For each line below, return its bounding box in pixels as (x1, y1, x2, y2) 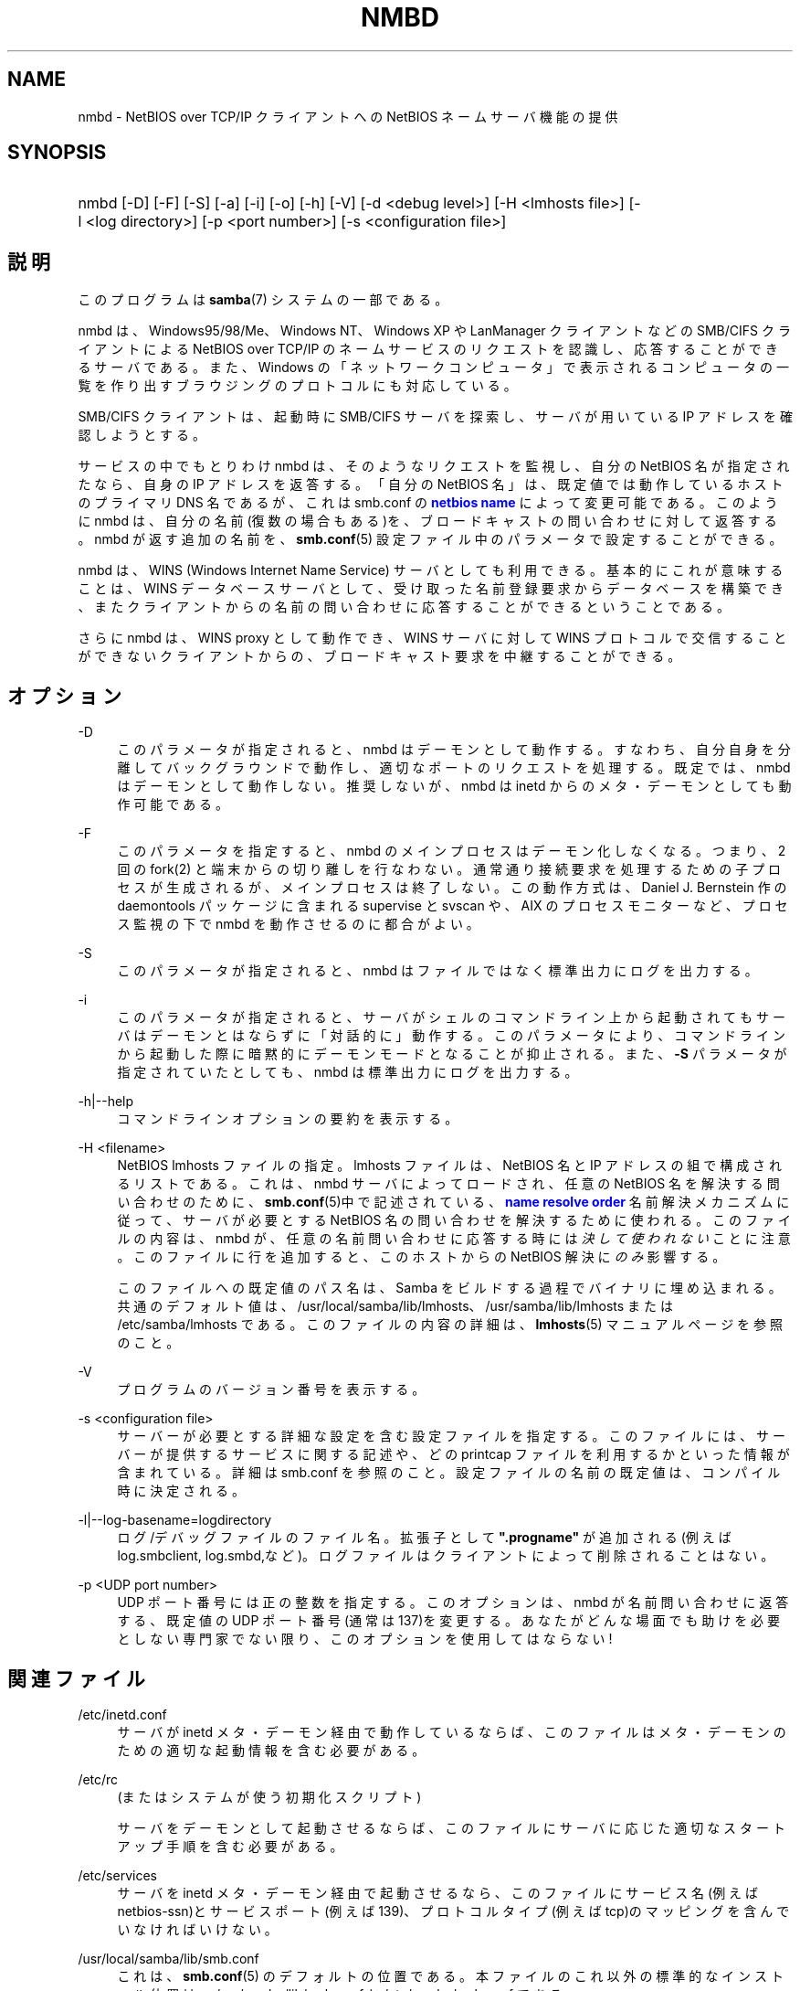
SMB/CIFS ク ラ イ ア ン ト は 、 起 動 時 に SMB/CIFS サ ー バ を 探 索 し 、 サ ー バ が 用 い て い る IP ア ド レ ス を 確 (78, 409, 793, 425)
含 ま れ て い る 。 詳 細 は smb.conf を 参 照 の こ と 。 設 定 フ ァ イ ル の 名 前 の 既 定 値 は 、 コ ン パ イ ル (117, 1464, 781, 1481)
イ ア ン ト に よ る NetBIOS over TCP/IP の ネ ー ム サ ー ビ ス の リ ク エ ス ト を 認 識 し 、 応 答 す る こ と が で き (78, 341, 778, 357)
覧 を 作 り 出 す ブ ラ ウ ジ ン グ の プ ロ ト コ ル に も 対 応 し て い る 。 (78, 378, 517, 394)
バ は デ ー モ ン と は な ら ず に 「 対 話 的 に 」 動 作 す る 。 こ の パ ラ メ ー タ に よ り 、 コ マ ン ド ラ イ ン (117, 1027, 785, 1044)
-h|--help (78, 1093, 134, 1110)
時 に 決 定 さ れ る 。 (117, 1483, 245, 1499)
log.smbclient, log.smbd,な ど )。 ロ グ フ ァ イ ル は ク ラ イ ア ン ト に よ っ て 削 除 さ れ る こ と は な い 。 (117, 1548, 774, 1564)
